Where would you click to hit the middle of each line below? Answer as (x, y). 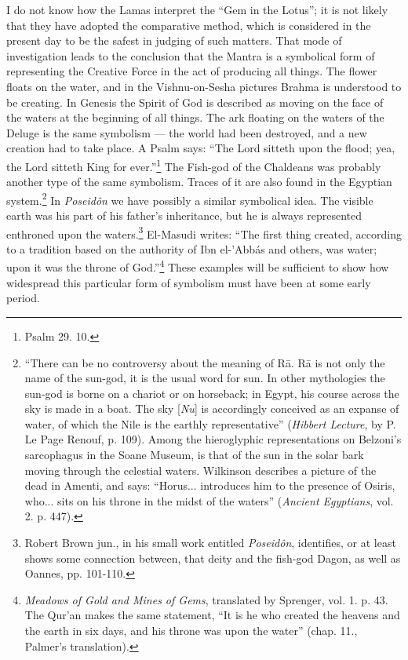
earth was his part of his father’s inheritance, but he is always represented (184, 215)
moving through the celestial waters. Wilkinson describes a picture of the (200, 470)
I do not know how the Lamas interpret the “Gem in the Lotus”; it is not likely (197, 9)
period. (23, 298)
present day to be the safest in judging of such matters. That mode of (174, 40)
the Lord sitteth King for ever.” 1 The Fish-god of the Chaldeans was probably (194, 165)
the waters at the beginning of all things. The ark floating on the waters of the (195, 117)
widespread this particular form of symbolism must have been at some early (189, 282)
